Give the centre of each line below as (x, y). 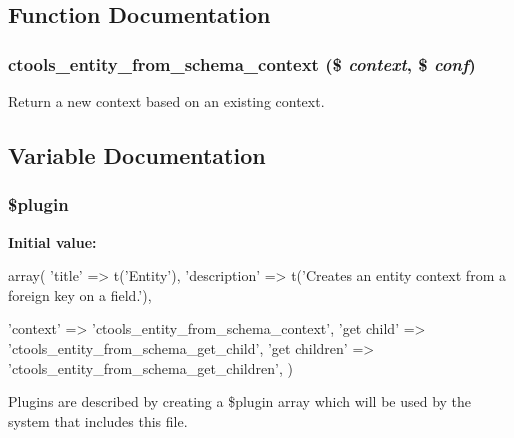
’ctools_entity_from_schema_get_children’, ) (150, 367)
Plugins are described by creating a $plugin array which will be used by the (240, 401)
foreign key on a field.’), (80, 294)
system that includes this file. (98, 420)
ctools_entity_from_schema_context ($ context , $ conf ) (242, 63)
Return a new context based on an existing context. (166, 101)
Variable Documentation (137, 154)
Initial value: (52, 241)
